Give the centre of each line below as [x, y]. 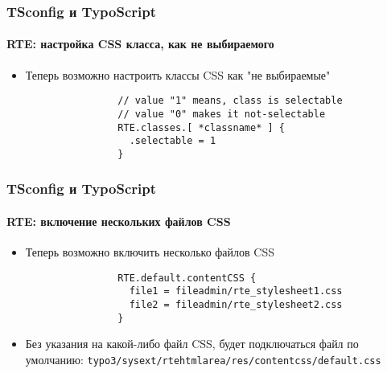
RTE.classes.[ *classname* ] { [201, 127]
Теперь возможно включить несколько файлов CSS [150, 252]
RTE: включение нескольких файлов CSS [119, 221]
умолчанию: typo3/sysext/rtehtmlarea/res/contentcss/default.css [203, 359]
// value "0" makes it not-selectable [222, 114]
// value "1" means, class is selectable [230, 101]
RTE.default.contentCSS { [187, 278]
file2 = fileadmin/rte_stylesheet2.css [236, 305]
